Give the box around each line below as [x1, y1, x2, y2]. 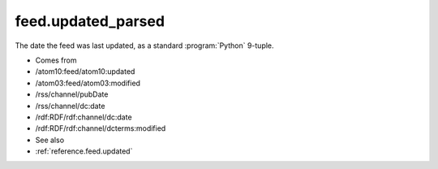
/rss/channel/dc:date [35, 101, 105, 110]
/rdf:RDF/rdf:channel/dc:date [35, 112, 133, 122]
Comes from [35, 55, 77, 65]
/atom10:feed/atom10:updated [35, 67, 135, 76]
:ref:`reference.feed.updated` [35, 146, 133, 156]
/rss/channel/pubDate [35, 89, 109, 99]
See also [35, 135, 65, 145]
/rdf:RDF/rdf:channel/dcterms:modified [35, 123, 166, 133]
